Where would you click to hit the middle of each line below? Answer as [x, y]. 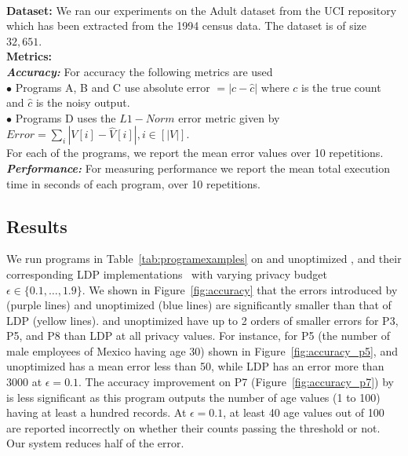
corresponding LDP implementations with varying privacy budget [167, 274]
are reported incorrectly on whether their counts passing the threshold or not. [193, 427]
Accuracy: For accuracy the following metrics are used [140, 71]
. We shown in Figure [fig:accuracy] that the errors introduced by [240, 289]
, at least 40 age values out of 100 [304, 412]
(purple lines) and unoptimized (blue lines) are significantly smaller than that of [199, 305]
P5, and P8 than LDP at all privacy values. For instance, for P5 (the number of [198, 336]
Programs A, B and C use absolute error [113, 87]
